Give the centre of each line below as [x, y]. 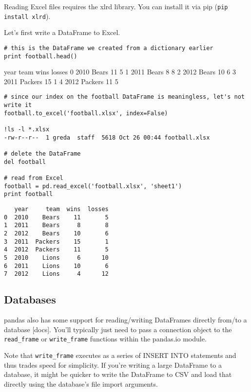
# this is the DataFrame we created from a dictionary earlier [109, 48]
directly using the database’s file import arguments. [81, 383]
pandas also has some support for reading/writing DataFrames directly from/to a [125, 320]
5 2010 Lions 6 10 [56, 258]
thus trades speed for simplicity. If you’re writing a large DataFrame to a [113, 365]
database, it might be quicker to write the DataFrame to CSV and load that [118, 374]
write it [18, 105]
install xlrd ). [27, 16]
